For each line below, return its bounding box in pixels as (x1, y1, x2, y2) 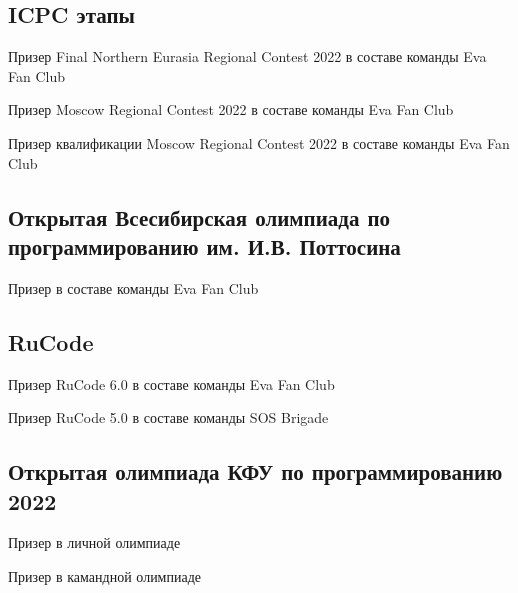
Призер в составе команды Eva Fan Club (8, 277, 259, 298)
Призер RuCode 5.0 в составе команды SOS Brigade (8, 407, 329, 428)
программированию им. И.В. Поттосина (8, 230, 401, 261)
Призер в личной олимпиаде (8, 532, 181, 553)
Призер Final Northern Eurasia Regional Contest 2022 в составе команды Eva (8, 46, 487, 67)
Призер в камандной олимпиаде (8, 565, 202, 586)
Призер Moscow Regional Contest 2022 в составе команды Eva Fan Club (8, 99, 454, 120)
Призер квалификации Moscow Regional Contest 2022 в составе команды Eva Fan (8, 132, 510, 153)
